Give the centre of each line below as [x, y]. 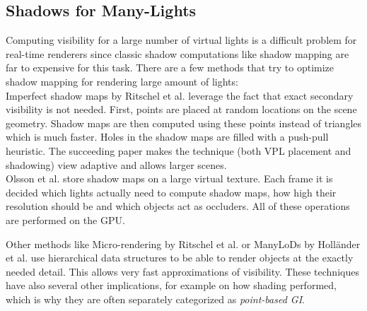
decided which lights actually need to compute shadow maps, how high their [171, 192]
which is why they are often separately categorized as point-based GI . [155, 299]
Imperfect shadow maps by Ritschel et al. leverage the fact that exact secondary [180, 95]
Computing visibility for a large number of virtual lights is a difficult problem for [181, 40]
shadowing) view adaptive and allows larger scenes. [116, 164]
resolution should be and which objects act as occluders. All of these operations [178, 206]
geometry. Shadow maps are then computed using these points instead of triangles [184, 123]
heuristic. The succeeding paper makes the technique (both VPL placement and [179, 150]
